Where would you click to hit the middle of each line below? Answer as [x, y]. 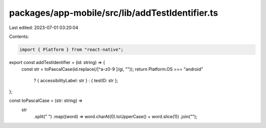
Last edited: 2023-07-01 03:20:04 [44, 28]
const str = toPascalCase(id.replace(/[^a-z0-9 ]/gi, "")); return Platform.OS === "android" [112, 69]
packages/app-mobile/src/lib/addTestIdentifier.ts [114, 13]
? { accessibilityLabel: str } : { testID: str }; [76, 80]
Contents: [19, 36]
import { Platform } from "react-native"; [71, 49]
